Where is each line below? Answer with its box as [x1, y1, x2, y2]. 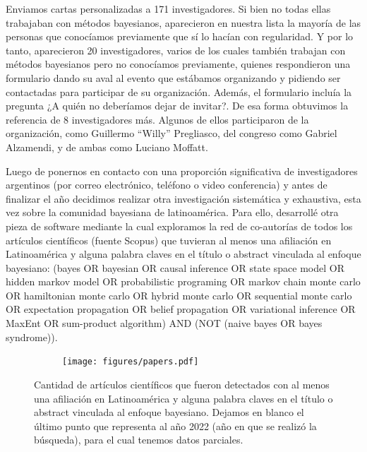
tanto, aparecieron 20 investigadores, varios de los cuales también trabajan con [6, 42, 346, 57]
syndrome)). [6, 329, 58, 344]
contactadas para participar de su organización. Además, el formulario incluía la [6, 84, 352, 99]
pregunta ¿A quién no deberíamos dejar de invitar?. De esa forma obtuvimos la [6, 98, 349, 113]
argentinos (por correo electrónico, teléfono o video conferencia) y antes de [6, 177, 327, 192]
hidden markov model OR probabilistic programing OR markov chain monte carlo [6, 274, 361, 289]
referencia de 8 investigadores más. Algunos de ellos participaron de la [6, 112, 309, 126]
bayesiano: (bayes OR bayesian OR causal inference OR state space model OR [6, 260, 344, 275]
